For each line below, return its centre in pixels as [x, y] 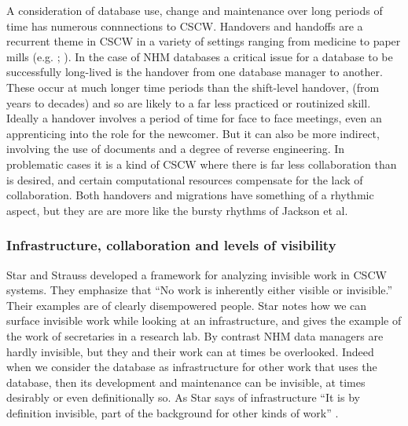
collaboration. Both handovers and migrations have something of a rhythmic [190, 195]
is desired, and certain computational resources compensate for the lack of [185, 179]
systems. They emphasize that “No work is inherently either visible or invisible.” [200, 290]
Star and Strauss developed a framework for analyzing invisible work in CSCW [197, 274]
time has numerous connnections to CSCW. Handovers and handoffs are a [185, 25]
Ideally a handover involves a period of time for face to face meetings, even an [194, 118]
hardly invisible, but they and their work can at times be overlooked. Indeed [190, 351]
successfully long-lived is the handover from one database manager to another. [195, 72]
